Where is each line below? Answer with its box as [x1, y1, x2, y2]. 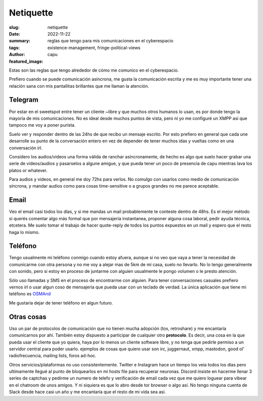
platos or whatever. [9, 167, 48, 173]
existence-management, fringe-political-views [47, 44, 141, 51]
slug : [9, 24, 19, 30]
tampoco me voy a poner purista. [9, 122, 75, 128]
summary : [9, 38, 31, 44]
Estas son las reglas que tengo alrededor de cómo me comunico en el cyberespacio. [9, 67, 179, 73]
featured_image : [9, 58, 43, 64]
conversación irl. [9, 145, 43, 151]
